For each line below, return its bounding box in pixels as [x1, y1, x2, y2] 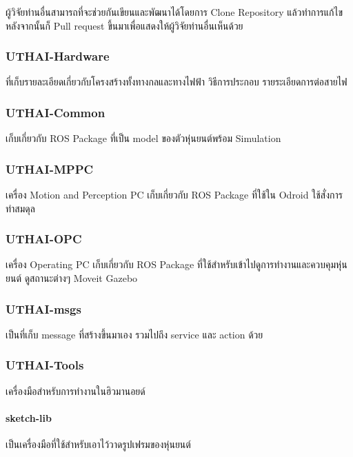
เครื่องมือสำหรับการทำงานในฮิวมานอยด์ [6, 383, 145, 398]
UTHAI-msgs [6, 300, 81, 317]
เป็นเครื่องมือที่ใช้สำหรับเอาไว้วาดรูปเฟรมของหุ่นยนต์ [6, 437, 191, 451]
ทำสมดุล [6, 201, 35, 215]
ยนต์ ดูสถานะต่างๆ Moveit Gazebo [6, 271, 138, 285]
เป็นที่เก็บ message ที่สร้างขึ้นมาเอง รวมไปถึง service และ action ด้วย [6, 327, 263, 341]
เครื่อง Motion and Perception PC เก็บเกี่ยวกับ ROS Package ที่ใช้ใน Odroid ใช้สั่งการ [6, 187, 343, 202]
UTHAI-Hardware [6, 48, 110, 65]
